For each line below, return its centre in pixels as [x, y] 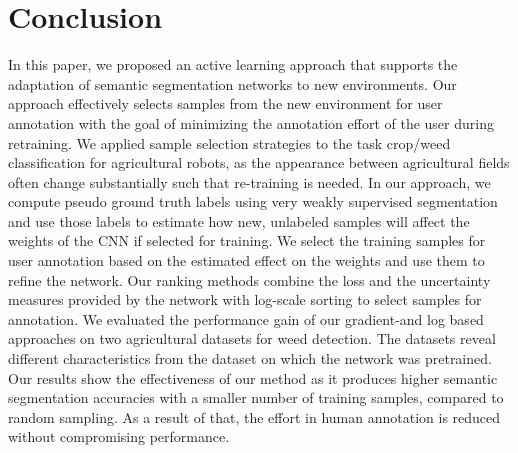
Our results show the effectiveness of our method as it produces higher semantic [253, 377]
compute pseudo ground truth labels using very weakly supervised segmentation [253, 201]
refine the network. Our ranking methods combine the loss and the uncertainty [249, 279]
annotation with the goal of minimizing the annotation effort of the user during [251, 122]
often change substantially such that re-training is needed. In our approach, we [249, 181]
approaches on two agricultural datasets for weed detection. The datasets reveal [252, 338]
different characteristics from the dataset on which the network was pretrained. [250, 358]
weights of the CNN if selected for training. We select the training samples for [247, 240]
